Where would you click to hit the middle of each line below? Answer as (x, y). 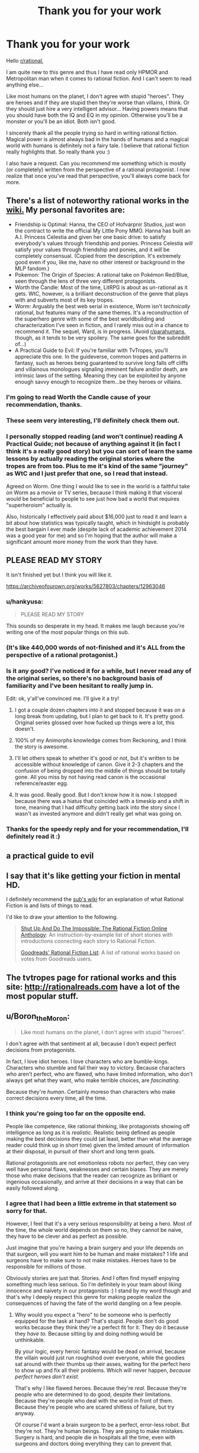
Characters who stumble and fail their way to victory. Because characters (96, 1067)
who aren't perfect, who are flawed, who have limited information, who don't (99, 1074)
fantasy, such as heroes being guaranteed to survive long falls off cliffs (101, 363)
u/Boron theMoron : (38, 1017)
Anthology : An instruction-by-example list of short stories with (97, 935)
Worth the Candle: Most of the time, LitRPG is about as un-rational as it (101, 287)
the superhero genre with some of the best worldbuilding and (89, 319)
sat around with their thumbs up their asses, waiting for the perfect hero (102, 1364)
